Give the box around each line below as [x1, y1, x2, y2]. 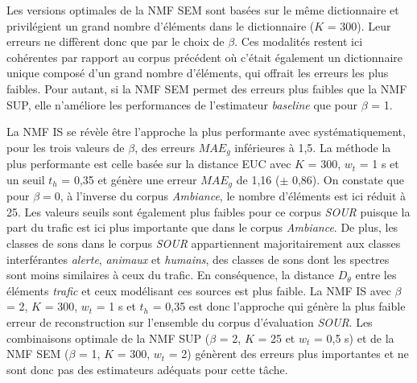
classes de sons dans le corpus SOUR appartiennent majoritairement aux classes [6, 235, 401, 252]
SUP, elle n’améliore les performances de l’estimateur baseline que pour [6, 96, 357, 113]
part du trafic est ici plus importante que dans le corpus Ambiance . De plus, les [6, 219, 398, 236]
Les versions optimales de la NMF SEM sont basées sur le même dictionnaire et [6, 2, 399, 18]
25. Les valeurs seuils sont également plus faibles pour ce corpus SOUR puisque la [6, 203, 411, 220]
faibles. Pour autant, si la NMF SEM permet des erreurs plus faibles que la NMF [6, 80, 407, 97]
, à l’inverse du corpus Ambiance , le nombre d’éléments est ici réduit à [60, 187, 407, 204]
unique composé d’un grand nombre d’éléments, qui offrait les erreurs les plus [6, 64, 389, 81]
